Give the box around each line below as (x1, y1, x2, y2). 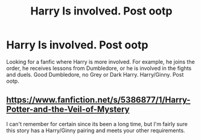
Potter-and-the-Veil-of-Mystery (6, 104, 130, 115)
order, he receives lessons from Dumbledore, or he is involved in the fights (6, 65, 192, 72)
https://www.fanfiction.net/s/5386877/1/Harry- (6, 95, 191, 105)
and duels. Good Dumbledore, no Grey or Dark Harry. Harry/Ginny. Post (6, 71, 184, 78)
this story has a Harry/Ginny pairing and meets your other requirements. (6, 127, 185, 134)
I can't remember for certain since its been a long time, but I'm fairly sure (6, 120, 188, 127)
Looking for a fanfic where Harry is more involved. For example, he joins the (6, 58, 195, 65)
